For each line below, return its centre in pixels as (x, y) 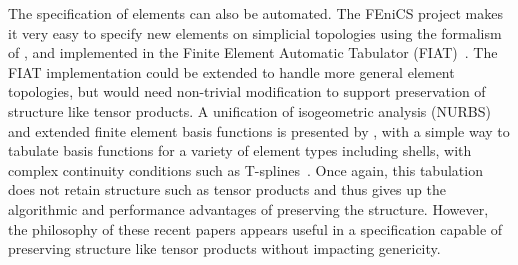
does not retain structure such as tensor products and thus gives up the (227, 189)
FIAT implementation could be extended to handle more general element (231, 71)
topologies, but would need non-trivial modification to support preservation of (247, 91)
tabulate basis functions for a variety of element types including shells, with (240, 150)
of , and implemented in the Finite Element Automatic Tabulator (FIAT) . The (253, 52)
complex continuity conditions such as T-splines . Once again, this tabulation (245, 169)
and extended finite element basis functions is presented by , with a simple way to (259, 130)
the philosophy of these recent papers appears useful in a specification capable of (255, 228)
